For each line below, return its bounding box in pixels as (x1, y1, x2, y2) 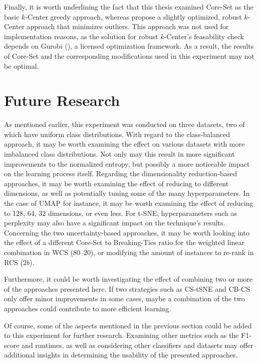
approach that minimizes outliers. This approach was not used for (27, 21, 229, 32)
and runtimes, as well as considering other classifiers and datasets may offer (22, 339, 253, 350)
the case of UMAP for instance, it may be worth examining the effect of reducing (4, 198, 253, 208)
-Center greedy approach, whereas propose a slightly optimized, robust (25, 11, 242, 22)
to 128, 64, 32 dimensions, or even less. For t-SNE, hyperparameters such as (4, 207, 237, 218)
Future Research (4, 90, 120, 110)
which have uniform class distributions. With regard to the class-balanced (4, 129, 230, 139)
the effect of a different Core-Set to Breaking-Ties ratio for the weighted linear (4, 237, 244, 248)
